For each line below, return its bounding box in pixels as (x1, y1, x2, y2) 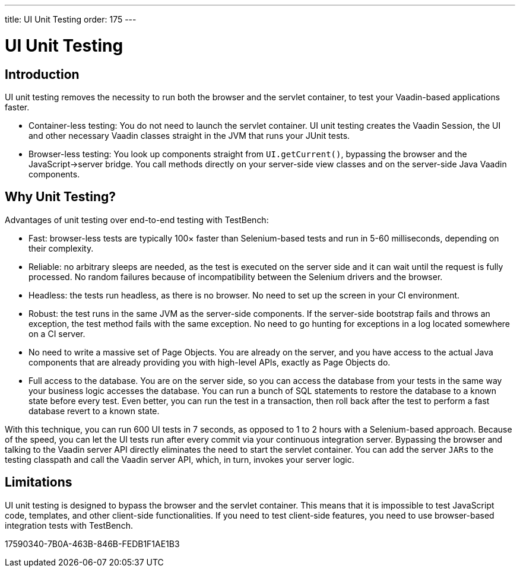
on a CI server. (28, 328, 85, 339)
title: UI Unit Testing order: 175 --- (5, 14, 137, 24)
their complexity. (28, 243, 94, 253)
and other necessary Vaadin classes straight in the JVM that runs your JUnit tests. (28, 130, 350, 141)
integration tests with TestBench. (5, 520, 133, 530)
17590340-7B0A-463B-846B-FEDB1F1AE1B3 (5, 538, 180, 549)
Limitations (5, 475, 72, 490)
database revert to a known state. (28, 405, 160, 416)
